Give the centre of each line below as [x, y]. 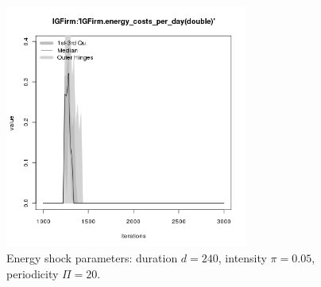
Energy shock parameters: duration [92, 257]
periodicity [33, 273]
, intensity [242, 257]
